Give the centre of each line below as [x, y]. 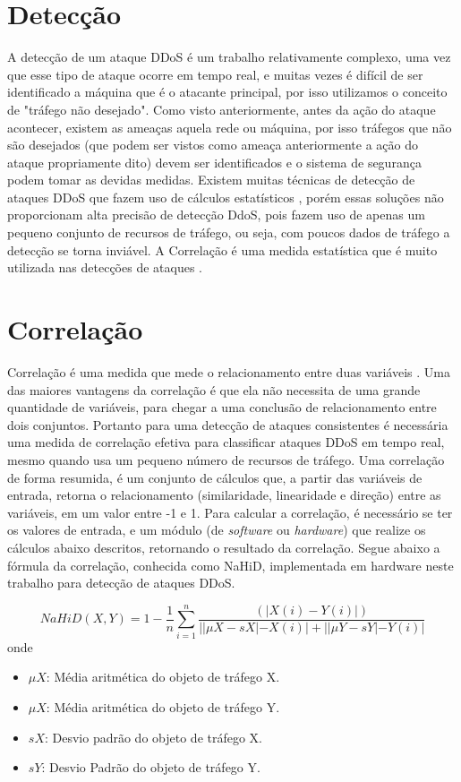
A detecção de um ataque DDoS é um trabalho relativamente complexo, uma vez [229, 57]
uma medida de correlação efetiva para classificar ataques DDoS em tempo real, [226, 442]
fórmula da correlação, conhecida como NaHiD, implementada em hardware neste [230, 565]
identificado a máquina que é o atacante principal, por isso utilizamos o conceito [227, 92]
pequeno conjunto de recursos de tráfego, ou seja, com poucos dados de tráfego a [229, 232]
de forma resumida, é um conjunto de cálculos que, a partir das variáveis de [215, 477]
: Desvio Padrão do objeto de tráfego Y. [151, 767]
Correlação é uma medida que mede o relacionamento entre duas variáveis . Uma [229, 371]
